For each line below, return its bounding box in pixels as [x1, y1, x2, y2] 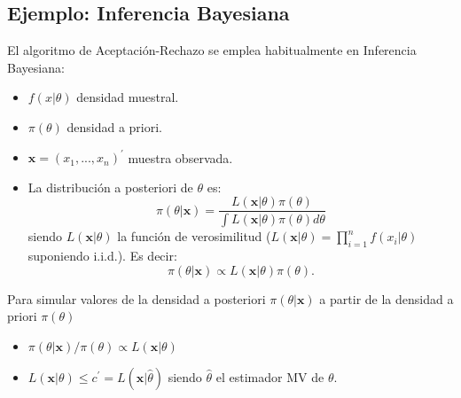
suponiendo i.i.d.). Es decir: [27, 246, 177, 264]
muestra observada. [128, 148, 233, 167]
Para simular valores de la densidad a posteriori [7, 289, 266, 308]
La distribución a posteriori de [27, 177, 193, 196]
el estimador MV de [215, 367, 324, 386]
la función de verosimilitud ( [117, 227, 271, 246]
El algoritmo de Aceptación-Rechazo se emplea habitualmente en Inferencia [7, 41, 417, 59]
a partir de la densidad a [319, 289, 454, 308]
